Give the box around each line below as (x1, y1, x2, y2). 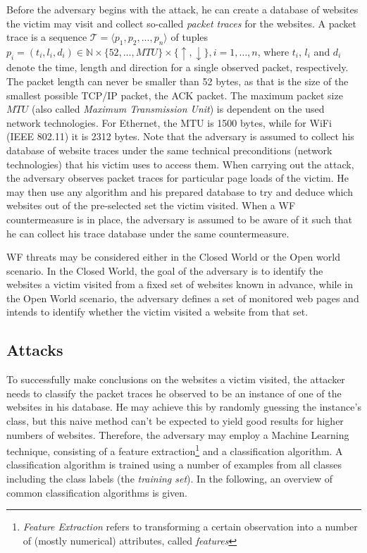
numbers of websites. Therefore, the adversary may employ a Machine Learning (6, 427, 349, 442)
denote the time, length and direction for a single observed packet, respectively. (6, 60, 349, 75)
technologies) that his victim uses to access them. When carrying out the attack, (6, 156, 354, 171)
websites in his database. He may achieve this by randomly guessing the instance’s (6, 399, 361, 414)
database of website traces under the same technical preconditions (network (6, 142, 332, 157)
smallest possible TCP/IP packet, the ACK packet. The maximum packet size (6, 87, 343, 102)
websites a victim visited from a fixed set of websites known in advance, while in (6, 277, 353, 292)
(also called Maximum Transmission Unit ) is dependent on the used (32, 101, 325, 116)
